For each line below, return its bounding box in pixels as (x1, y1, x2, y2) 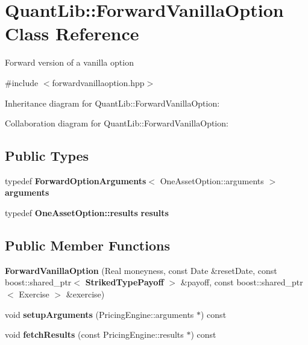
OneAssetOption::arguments (160, 174, 264, 187)
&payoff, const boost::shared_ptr (180, 276, 303, 288)
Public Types (5, 146, 89, 165)
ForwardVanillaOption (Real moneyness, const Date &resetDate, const (5, 264, 277, 276)
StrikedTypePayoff (85, 276, 164, 288)
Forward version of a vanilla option (5, 56, 134, 69)
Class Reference (5, 21, 139, 46)
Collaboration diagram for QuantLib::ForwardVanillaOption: (5, 117, 228, 129)
